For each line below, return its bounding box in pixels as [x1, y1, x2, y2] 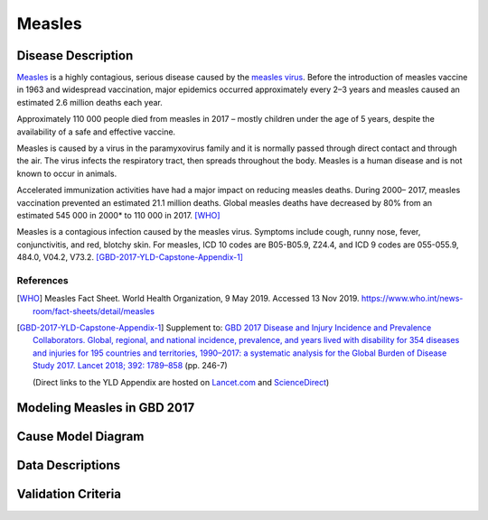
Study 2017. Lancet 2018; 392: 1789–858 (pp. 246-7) [33, 360, 228, 371]
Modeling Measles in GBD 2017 [16, 400, 195, 415]
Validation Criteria [16, 487, 122, 502]
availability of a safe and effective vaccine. [16, 126, 176, 137]
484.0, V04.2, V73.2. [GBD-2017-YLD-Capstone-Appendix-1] [16, 252, 244, 263]
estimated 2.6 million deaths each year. [16, 97, 163, 107]
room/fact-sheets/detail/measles [33, 305, 155, 316]
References [16, 274, 69, 286]
